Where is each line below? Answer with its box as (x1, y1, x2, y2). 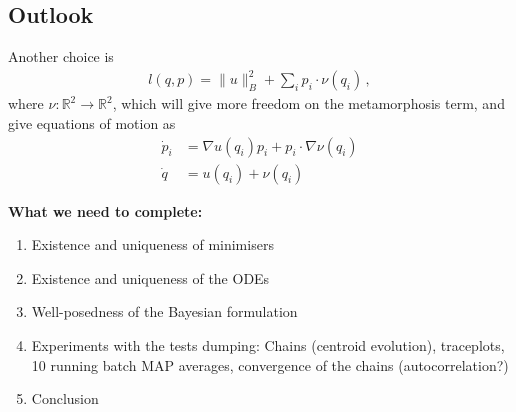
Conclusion (31, 388, 99, 409)
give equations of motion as (8, 112, 176, 133)
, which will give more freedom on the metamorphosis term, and (112, 93, 505, 114)
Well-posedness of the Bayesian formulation (31, 301, 298, 322)
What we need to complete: (8, 200, 203, 221)
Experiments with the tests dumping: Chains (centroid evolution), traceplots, (31, 334, 505, 355)
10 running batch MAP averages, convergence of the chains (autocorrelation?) (31, 354, 509, 375)
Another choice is (8, 46, 114, 67)
